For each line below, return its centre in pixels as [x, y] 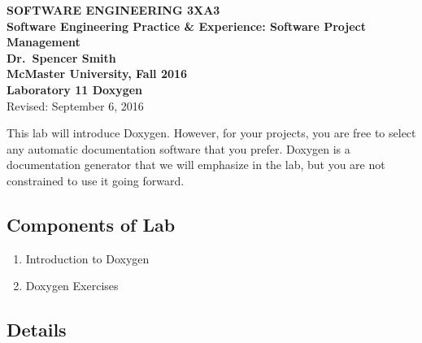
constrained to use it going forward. [96, 180]
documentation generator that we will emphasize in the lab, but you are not [196, 165]
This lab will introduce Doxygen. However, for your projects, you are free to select [211, 133]
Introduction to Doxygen [87, 258]
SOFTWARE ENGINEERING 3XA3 [113, 10]
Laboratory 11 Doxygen [75, 89]
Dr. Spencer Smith [61, 57]
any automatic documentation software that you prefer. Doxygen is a [178, 148]
